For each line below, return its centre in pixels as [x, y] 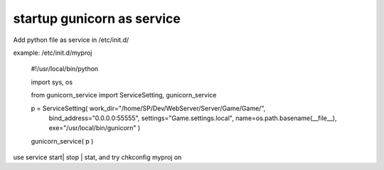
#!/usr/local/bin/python [65, 69]
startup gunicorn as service [97, 18]
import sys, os [52, 82]
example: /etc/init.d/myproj [53, 53]
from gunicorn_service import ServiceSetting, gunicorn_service [124, 95]
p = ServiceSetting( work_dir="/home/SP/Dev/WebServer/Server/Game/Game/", [148, 108]
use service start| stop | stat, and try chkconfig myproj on [97, 157]
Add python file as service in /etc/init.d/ [71, 40]
